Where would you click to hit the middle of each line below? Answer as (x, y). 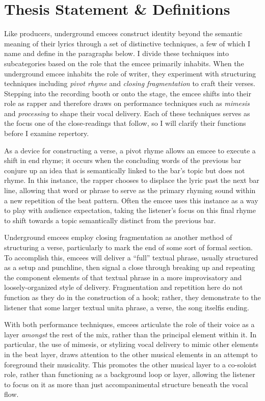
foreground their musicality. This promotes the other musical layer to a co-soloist (130, 364)
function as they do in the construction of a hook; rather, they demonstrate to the (132, 297)
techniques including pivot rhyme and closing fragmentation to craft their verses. (130, 83)
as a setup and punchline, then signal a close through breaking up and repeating (130, 267)
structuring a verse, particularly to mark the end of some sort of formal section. (128, 247)
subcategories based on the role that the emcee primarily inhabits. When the (124, 63)
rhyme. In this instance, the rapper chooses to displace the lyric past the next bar (132, 180)
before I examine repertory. (47, 133)
